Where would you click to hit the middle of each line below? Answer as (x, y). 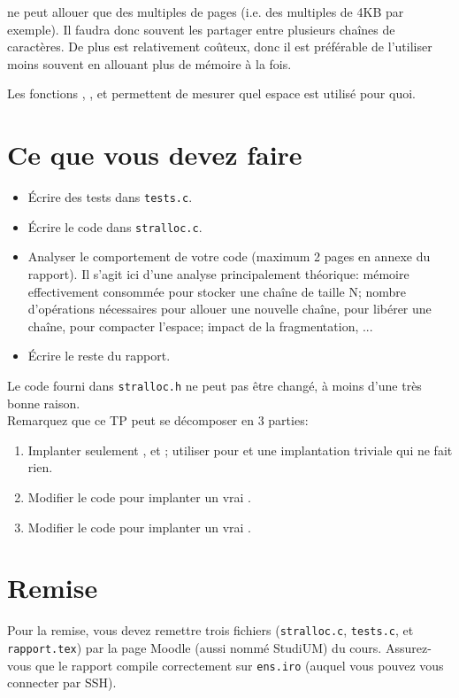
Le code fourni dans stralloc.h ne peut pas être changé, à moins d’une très (214, 385)
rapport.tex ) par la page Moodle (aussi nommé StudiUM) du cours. (195, 647)
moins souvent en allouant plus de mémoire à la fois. (149, 63)
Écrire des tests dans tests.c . (110, 197)
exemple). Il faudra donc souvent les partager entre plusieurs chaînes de (201, 29)
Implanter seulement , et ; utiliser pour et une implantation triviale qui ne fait (240, 450)
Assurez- (408, 647)
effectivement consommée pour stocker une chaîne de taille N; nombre (217, 291)
